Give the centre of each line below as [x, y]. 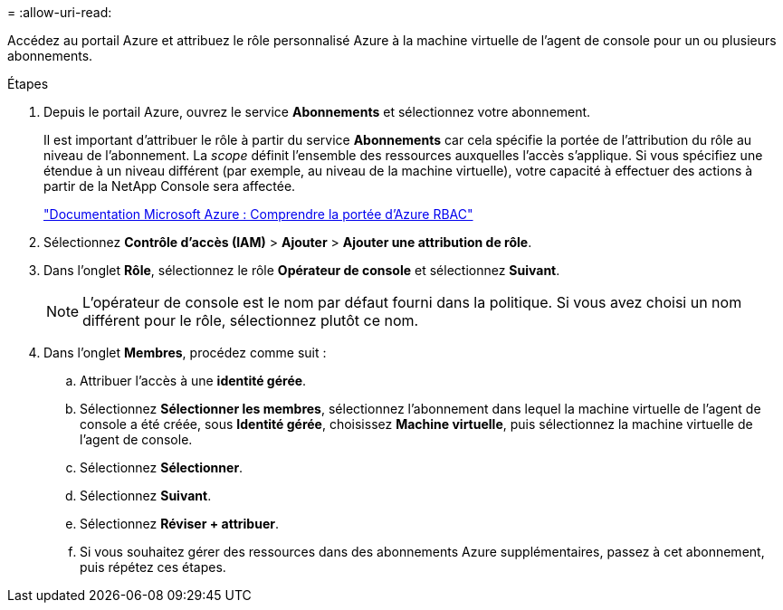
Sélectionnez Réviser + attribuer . [179, 524]
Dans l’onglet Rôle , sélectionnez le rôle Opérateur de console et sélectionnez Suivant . [302, 270]
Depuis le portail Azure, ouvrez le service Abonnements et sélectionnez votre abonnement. [317, 112]
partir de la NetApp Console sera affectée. [170, 186]
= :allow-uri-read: [60, 12]
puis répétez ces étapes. [153, 567]
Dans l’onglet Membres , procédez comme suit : [185, 353]
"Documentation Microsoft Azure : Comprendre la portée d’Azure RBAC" [258, 214]
